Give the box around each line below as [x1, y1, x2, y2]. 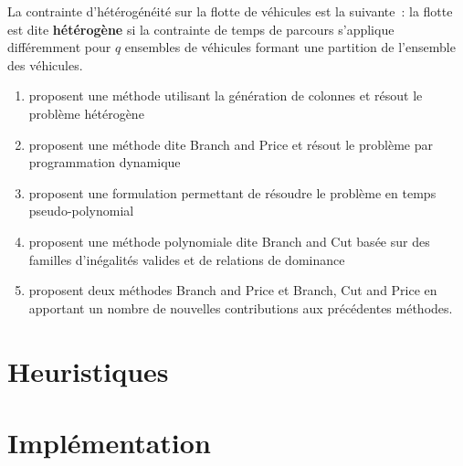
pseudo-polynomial [28, 201, 134, 220]
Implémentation [7, 423, 211, 461]
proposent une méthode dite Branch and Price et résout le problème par [28, 134, 433, 154]
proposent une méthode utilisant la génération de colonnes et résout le [28, 86, 423, 105]
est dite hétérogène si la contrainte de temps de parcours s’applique [7, 19, 395, 38]
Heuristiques [7, 352, 169, 389]
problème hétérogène [28, 103, 144, 122]
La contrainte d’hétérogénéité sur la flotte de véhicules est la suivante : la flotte [7, 2, 453, 20]
